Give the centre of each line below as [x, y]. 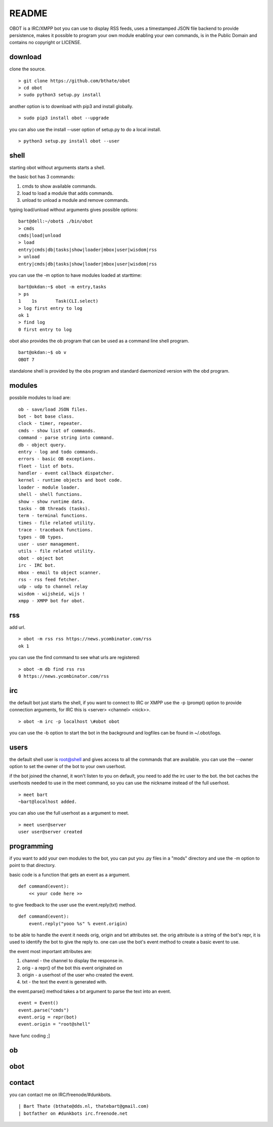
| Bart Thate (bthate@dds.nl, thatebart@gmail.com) [84, 1106]
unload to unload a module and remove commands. [76, 200]
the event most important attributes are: [51, 951]
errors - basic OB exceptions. [57, 459]
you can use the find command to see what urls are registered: [75, 658]
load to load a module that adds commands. [68, 193]
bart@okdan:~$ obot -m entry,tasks [62, 287]
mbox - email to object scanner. [60, 572]
